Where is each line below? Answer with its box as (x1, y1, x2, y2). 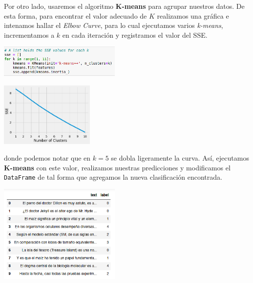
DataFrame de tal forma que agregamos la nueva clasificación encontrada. (4, 172, 222, 182)
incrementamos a (4, 29, 55, 40)
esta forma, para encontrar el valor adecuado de (4, 10, 147, 21)
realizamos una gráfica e (157, 10, 229, 21)
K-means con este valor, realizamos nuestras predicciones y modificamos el (4, 162, 231, 172)
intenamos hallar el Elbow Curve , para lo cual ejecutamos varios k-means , (4, 20, 223, 30)
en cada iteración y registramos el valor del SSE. (62, 29, 208, 40)
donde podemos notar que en (4, 153, 91, 163)
